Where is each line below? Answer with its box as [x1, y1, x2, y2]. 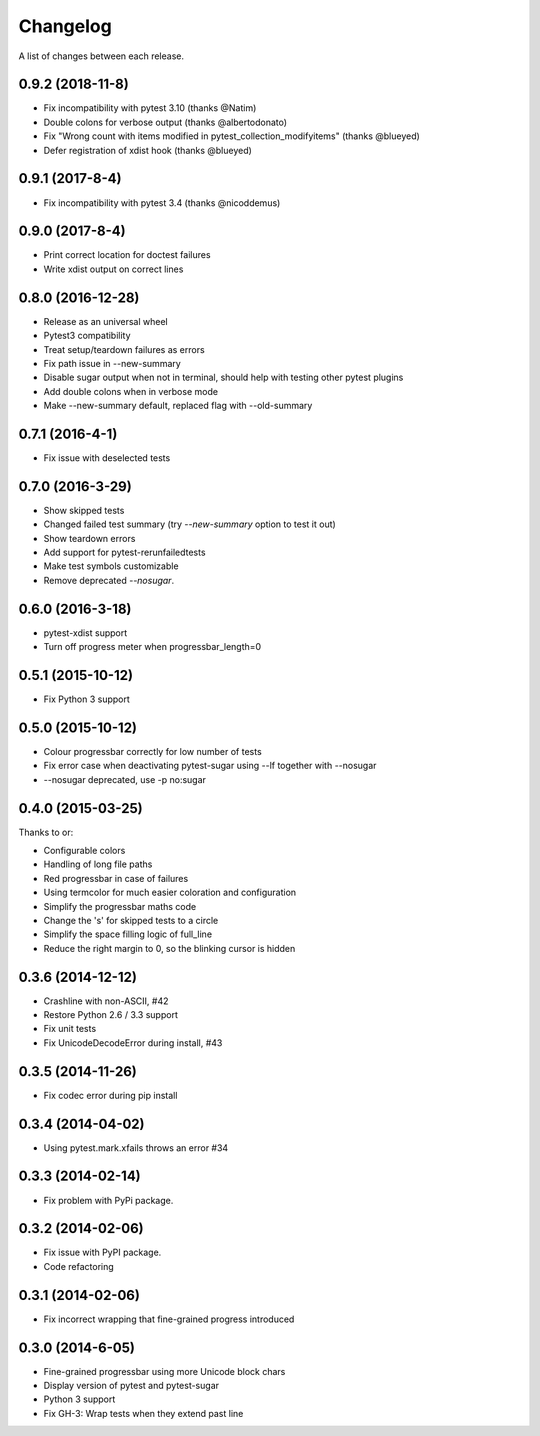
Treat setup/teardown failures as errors [43, 343, 205, 355]
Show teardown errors [43, 532, 136, 544]
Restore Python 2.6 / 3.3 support [43, 1009, 179, 1021]
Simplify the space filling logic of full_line [43, 928, 213, 940]
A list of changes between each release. [18, 50, 185, 62]
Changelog [18, 15, 112, 37]
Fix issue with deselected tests [43, 451, 171, 464]
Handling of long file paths [43, 858, 153, 870]
